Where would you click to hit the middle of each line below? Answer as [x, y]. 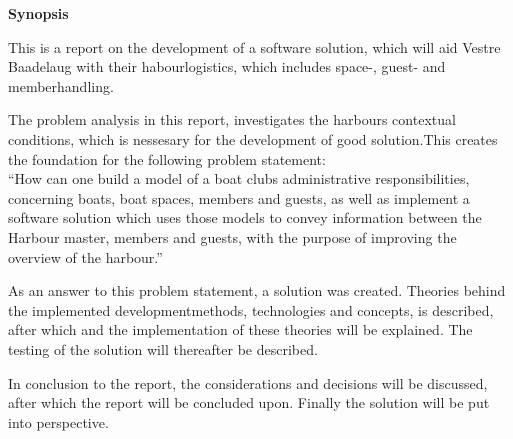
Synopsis [38, 13]
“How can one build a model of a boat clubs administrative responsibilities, [239, 178]
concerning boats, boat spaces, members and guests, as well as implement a [239, 197]
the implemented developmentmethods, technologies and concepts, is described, [251, 309]
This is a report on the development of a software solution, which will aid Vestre [254, 46]
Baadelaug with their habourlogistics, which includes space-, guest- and [227, 66]
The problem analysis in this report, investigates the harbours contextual [232, 119]
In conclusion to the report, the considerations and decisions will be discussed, [248, 382]
